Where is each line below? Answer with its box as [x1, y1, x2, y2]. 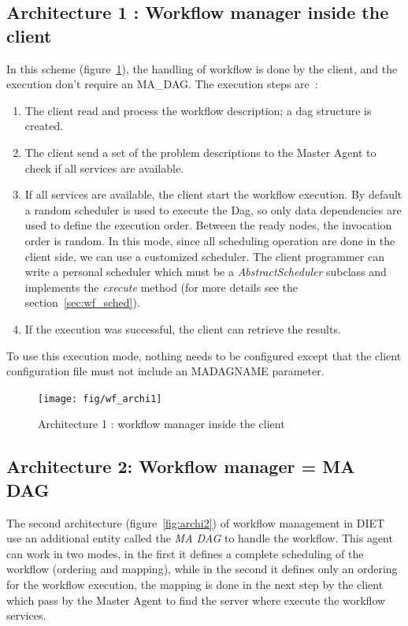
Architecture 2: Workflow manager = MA [6, 454, 355, 479]
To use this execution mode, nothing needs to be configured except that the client [6, 347, 402, 363]
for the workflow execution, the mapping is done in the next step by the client [6, 576, 384, 592]
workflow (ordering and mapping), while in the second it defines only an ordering [6, 561, 398, 577]
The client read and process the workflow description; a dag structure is [24, 102, 372, 118]
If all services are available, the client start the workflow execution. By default [24, 186, 402, 203]
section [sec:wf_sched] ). [24, 294, 140, 311]
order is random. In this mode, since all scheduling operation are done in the [24, 232, 395, 248]
